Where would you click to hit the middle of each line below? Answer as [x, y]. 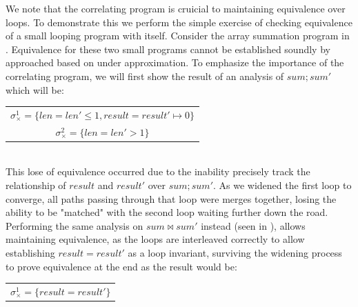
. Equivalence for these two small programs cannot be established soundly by [168, 49]
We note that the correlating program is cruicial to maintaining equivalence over [176, 8]
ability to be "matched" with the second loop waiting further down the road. [167, 212]
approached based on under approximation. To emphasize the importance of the [175, 62]
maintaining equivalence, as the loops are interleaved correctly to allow [155, 239]
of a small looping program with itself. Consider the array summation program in [178, 36]
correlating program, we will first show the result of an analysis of [145, 76]
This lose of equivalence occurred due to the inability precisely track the [158, 171]
